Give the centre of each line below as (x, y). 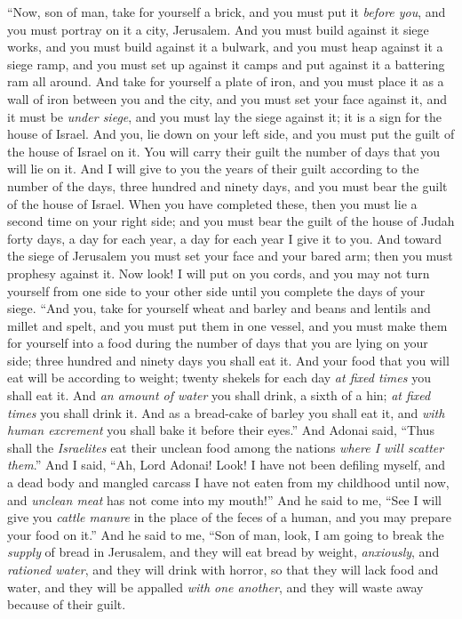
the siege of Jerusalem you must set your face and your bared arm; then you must (230, 256)
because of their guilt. (67, 604)
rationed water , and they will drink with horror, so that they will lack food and (223, 569)
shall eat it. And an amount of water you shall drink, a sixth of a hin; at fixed (219, 395)
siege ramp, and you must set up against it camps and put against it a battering (226, 64)
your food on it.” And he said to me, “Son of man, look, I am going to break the (226, 534)
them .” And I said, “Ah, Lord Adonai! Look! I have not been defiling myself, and (227, 465)
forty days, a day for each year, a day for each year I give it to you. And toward (225, 238)
